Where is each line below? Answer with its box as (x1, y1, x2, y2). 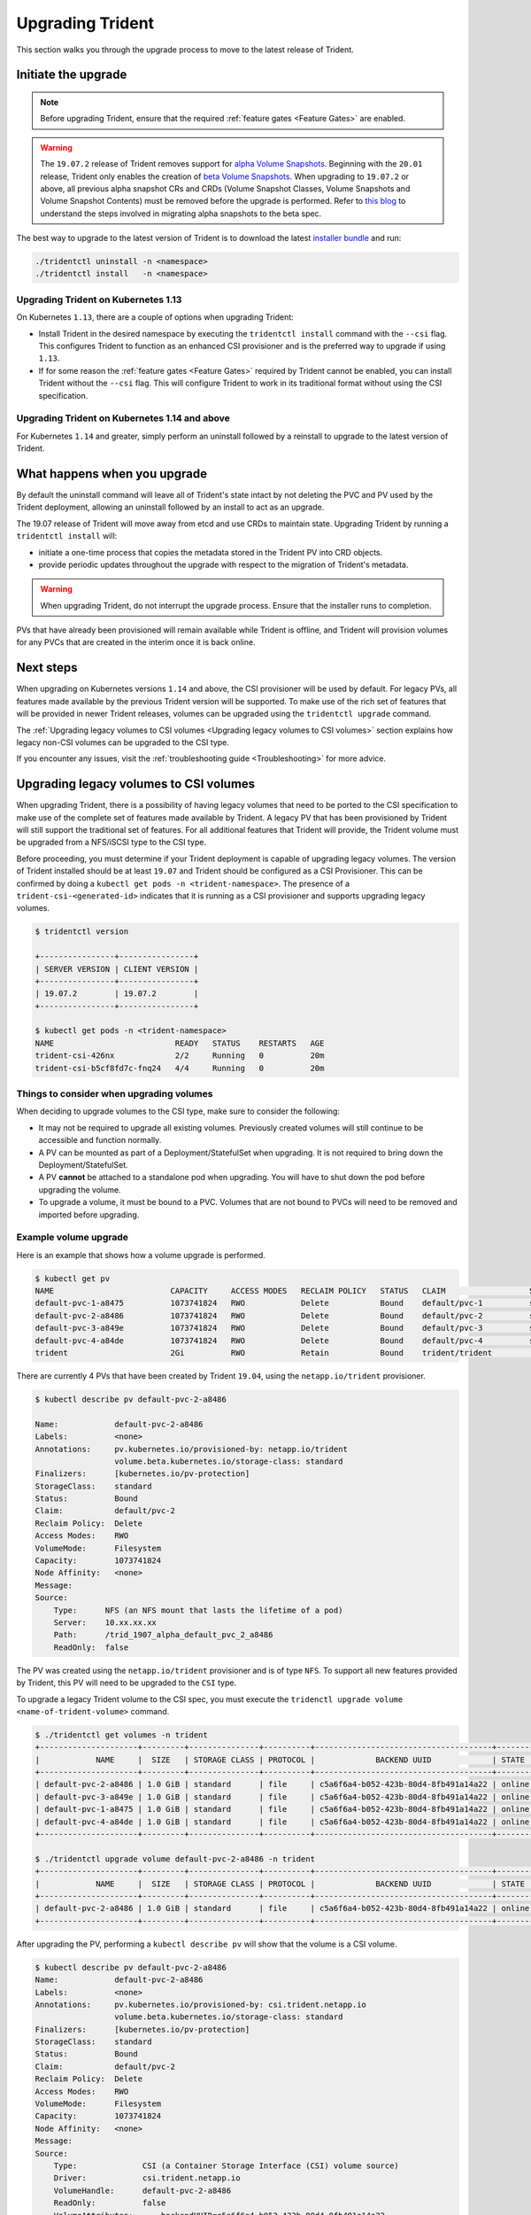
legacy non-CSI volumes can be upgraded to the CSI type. (16, 736, 230, 748)
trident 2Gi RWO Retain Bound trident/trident (35, 1348, 493, 1357)
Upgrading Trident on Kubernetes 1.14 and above (16, 412, 230, 424)
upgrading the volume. (38, 1184, 121, 1195)
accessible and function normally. (38, 1135, 162, 1146)
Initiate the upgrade (16, 67, 127, 82)
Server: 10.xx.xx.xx (53, 1617, 157, 1628)
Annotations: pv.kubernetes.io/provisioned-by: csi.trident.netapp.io (35, 1999, 367, 2009)
